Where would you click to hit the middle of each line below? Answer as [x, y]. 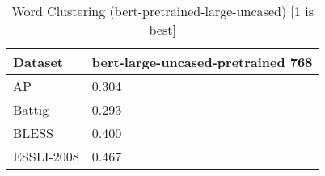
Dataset [38, 62]
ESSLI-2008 [46, 156]
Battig [31, 109]
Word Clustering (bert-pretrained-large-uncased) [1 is [162, 11]
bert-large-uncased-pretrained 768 [202, 62]
